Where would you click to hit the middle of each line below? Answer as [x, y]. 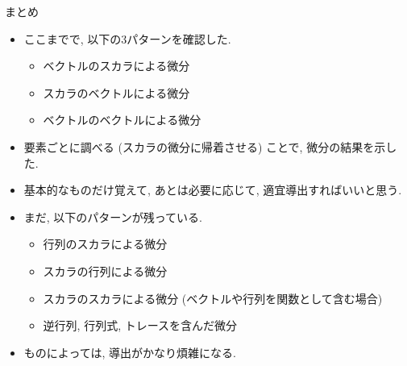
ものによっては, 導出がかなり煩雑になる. [130, 352]
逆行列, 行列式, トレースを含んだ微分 [140, 325]
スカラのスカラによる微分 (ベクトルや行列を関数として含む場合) [213, 298]
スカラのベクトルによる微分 [116, 92]
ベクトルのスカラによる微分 [116, 66]
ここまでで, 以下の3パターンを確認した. [127, 38]
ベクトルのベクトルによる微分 [122, 120]
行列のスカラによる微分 [105, 244]
